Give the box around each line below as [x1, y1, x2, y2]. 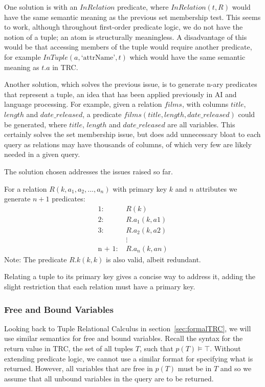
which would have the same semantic [129, 51, 246, 62]
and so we [220, 363, 252, 374]
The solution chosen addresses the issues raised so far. [4, 166, 173, 176]
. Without [210, 343, 241, 354]
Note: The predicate [4, 254, 67, 264]
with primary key [113, 183, 167, 194]
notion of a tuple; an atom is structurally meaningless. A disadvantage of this [4, 31, 247, 42]
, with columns [182, 99, 229, 109]
